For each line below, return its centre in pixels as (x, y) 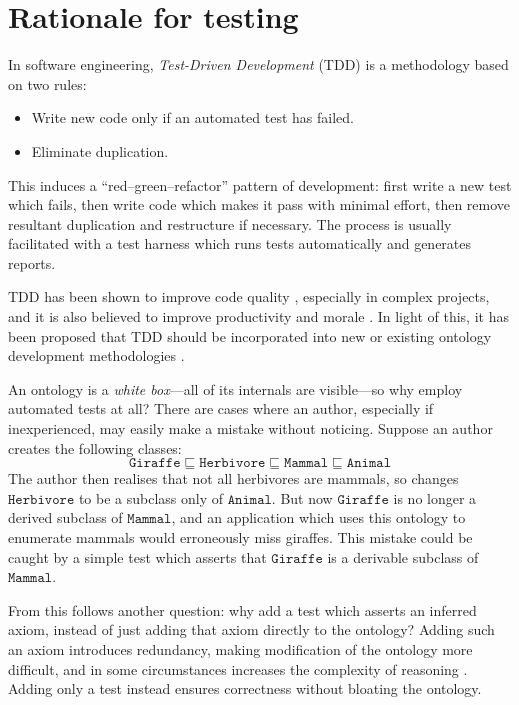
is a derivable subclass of (403, 556)
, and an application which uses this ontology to (318, 517)
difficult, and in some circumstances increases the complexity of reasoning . (238, 668)
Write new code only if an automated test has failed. (192, 117)
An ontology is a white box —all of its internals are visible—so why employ (235, 388)
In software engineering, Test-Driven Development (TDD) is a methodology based (258, 64)
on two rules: (47, 83)
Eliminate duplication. (100, 150)
